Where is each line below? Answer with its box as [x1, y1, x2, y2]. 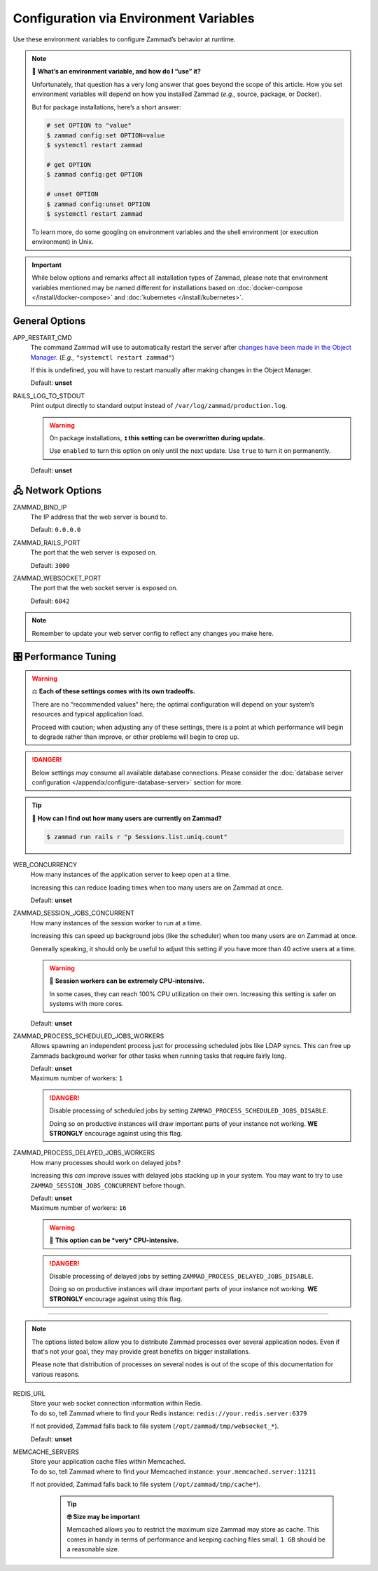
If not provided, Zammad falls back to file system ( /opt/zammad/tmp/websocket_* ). [30, 1422, 279, 1430]
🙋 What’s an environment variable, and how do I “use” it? [31, 67, 201, 76]
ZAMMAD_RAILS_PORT [13, 538, 80, 547]
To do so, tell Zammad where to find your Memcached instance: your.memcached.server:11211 [30, 1467, 316, 1476]
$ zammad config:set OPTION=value [46, 131, 165, 140]
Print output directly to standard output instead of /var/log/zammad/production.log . [30, 402, 288, 410]
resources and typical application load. [31, 710, 144, 719]
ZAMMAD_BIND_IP [13, 503, 67, 511]
